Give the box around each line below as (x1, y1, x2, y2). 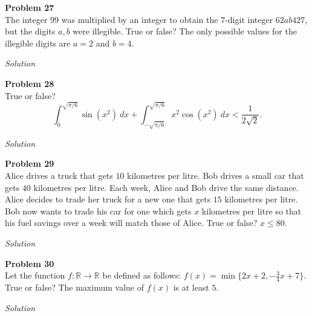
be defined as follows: (102, 269, 181, 282)
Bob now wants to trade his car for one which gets (5, 204, 192, 217)
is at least (173, 281, 209, 294)
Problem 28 (5, 77, 54, 89)
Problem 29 (5, 157, 54, 170)
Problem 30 (5, 257, 54, 269)
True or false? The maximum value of (5, 281, 144, 294)
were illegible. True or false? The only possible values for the (73, 25, 297, 37)
